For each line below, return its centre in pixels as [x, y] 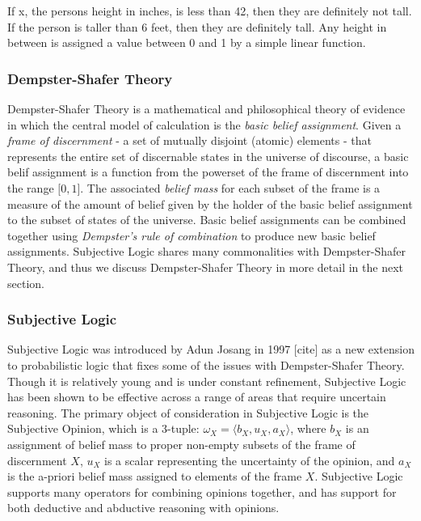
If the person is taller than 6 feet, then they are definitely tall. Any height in [197, 26]
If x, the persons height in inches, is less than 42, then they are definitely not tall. [210, 11]
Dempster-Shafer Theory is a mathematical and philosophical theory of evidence [206, 108]
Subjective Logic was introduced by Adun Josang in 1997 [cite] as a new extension [211, 349]
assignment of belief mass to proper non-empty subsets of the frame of [181, 444]
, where [308, 428]
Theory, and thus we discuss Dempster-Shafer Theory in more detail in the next [205, 267]
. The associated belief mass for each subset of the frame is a [230, 187]
